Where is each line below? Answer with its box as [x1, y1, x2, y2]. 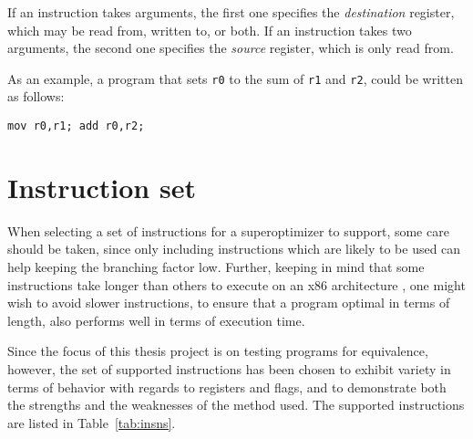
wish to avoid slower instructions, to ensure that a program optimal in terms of [7, 293, 450, 312]
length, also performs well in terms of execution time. [7, 310, 305, 329]
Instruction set [7, 168, 196, 205]
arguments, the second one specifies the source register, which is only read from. [7, 38, 454, 57]
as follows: [7, 87, 65, 106]
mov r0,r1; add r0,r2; [7, 120, 145, 133]
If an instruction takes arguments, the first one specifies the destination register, [7, 3, 455, 21]
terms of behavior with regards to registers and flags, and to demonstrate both [7, 377, 447, 396]
